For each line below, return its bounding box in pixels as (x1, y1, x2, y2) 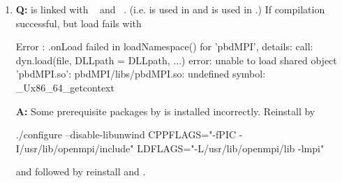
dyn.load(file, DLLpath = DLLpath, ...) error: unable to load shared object (15, 52, 337, 67)
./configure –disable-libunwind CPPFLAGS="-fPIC (15, 127, 237, 142)
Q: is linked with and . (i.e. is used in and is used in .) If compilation (15, 2, 325, 16)
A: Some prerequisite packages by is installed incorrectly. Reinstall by (15, 103, 315, 118)
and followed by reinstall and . (15, 164, 146, 179)
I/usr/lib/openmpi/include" (15, 140, 134, 155)
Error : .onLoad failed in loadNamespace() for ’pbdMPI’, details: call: (15, 39, 313, 54)
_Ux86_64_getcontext (15, 80, 114, 94)
